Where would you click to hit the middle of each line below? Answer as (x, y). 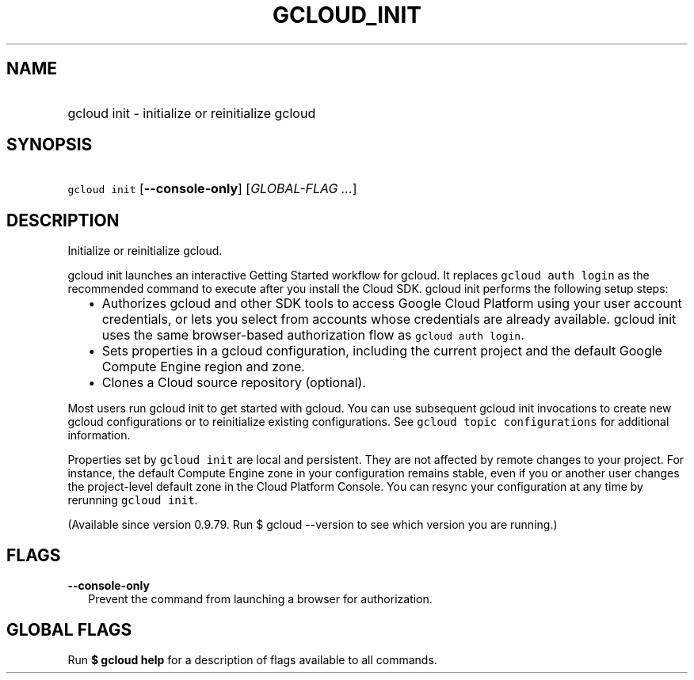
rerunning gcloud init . (133, 500)
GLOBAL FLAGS (69, 629)
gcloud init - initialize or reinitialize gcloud (192, 113)
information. (99, 435)
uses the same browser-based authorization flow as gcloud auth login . (313, 335)
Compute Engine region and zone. (203, 367)
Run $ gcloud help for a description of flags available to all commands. (252, 659)
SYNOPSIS (50, 145)
